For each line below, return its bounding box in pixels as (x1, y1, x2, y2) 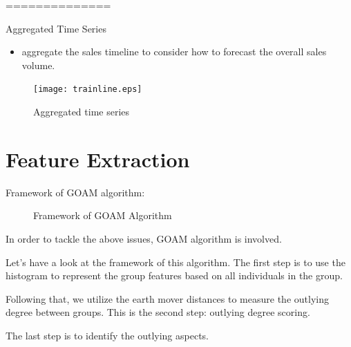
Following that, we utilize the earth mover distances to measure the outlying (6, 291, 329, 306)
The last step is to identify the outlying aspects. (6, 328, 209, 342)
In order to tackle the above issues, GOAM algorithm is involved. (6, 231, 282, 245)
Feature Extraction (6, 144, 190, 173)
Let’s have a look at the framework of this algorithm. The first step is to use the (6, 254, 345, 269)
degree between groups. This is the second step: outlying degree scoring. (6, 305, 310, 319)
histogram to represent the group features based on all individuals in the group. (6, 268, 343, 283)
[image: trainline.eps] (33, 84, 142, 95)
